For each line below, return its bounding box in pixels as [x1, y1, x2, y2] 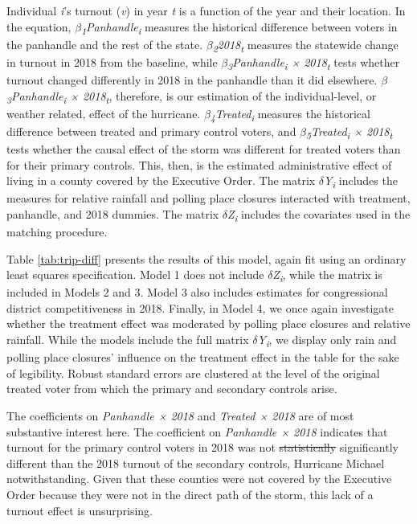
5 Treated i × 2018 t [306, 122, 393, 141]
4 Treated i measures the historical [210, 104, 370, 124]
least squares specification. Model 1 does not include [6, 266, 264, 283]
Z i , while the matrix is [272, 266, 382, 285]
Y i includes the [324, 172, 398, 190]
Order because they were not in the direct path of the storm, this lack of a [6, 485, 374, 502]
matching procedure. [6, 223, 108, 239]
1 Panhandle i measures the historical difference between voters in [81, 18, 398, 37]
